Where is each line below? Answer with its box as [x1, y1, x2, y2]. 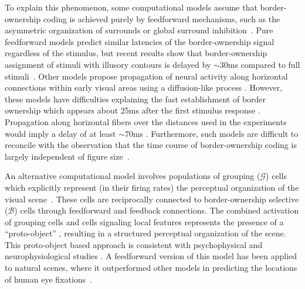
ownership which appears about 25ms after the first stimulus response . [5, 104, 260, 116]
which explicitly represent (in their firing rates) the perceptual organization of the [5, 181, 299, 193]
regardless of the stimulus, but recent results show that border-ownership [5, 47, 267, 59]
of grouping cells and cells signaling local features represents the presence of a [5, 215, 284, 228]
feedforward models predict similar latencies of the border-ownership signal [5, 35, 274, 47]
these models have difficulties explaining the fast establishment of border [5, 92, 266, 105]
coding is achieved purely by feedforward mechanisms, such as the [43, 12, 280, 25]
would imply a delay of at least [5, 127, 116, 139]
